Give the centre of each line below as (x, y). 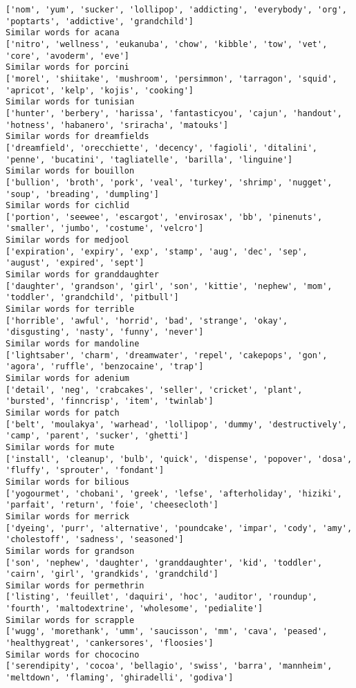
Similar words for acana (63, 33)
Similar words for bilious (67, 482)
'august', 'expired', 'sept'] (75, 263)
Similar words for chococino (73, 654)
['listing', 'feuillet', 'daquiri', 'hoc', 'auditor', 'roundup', (162, 597)
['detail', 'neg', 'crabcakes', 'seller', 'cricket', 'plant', (154, 390)
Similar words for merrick (67, 516)
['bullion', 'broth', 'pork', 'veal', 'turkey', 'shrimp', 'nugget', (169, 182)
